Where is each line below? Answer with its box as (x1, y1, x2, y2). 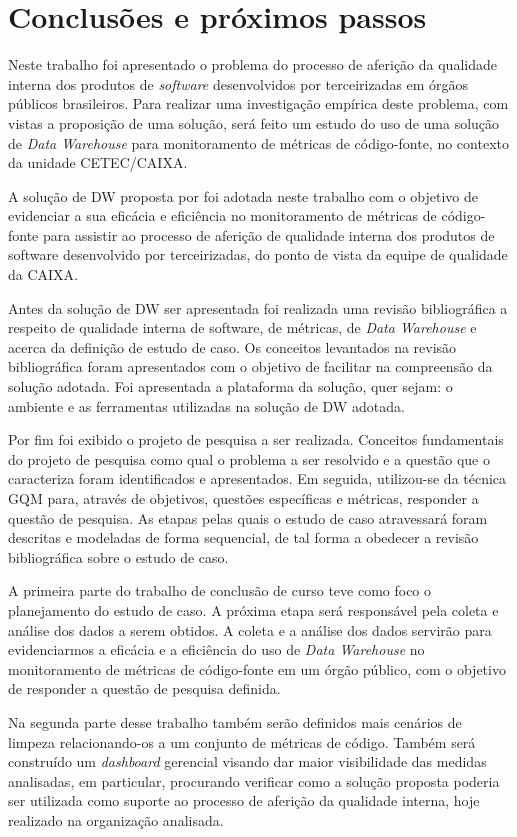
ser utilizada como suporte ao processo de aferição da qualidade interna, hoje (8, 790, 480, 811)
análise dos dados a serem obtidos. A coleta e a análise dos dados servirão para (8, 619, 492, 640)
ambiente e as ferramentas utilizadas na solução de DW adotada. (8, 395, 405, 416)
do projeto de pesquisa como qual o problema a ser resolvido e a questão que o (8, 448, 490, 469)
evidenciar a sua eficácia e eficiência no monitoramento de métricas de (8, 205, 437, 226)
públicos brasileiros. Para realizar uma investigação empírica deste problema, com (8, 93, 509, 114)
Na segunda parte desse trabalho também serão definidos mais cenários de (8, 711, 462, 732)
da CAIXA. (8, 264, 78, 285)
